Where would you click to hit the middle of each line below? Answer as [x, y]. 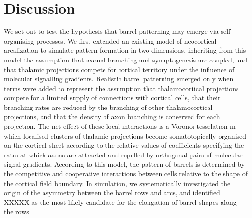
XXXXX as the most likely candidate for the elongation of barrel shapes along [120, 202]
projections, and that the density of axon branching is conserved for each [112, 117]
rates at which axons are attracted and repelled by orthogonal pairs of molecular [123, 154]
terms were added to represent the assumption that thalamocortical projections [121, 88]
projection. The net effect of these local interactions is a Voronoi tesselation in [120, 126]
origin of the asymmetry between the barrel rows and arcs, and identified [112, 193]
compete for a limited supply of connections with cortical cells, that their [112, 98]
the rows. [17, 211]
